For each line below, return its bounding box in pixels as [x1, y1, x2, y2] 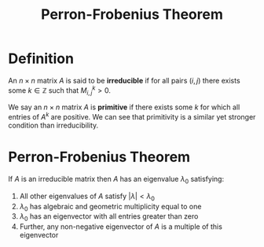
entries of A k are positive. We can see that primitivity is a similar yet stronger [8, 111, 256, 122]
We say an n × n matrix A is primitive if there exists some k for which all [8, 102, 240, 112]
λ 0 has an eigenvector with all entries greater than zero [19, 212, 199, 223]
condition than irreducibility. [8, 120, 99, 131]
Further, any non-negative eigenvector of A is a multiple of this [19, 222, 222, 231]
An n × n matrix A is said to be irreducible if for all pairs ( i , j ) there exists [8, 76, 241, 85]
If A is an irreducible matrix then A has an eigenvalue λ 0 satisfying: [8, 174, 225, 186]
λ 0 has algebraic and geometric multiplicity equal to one [19, 201, 202, 213]
